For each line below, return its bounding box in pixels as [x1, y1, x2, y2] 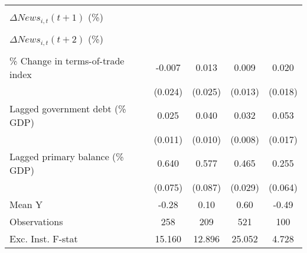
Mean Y [9, 197, 43, 211]
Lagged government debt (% [9, 101, 126, 115]
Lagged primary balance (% [9, 149, 124, 163]
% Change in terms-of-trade [9, 53, 125, 67]
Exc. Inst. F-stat [9, 231, 78, 245]
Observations [9, 214, 63, 228]
